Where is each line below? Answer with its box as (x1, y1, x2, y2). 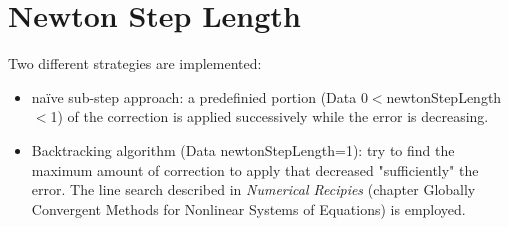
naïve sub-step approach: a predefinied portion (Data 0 (31, 86, 368, 107)
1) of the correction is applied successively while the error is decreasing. (50, 106, 489, 127)
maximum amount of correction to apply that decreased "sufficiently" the (31, 159, 479, 180)
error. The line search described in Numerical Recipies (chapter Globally (31, 179, 476, 200)
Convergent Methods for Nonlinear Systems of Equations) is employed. (31, 198, 466, 219)
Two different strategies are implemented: (8, 53, 262, 74)
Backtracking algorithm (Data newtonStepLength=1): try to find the (31, 139, 455, 160)
